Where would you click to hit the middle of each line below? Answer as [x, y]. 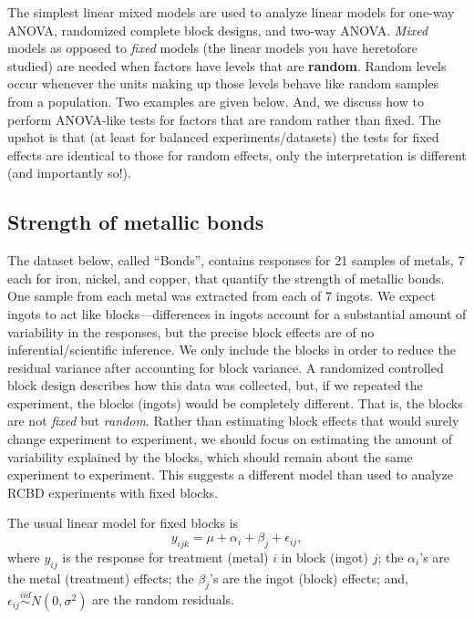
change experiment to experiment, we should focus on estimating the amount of [230, 439]
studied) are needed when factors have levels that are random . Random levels [227, 65]
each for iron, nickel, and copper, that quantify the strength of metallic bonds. [226, 278]
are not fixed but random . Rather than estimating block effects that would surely [233, 421]
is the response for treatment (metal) [165, 557]
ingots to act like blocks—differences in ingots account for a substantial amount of [237, 313]
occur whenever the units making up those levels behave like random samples [223, 83]
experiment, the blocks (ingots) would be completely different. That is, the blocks [235, 402]
